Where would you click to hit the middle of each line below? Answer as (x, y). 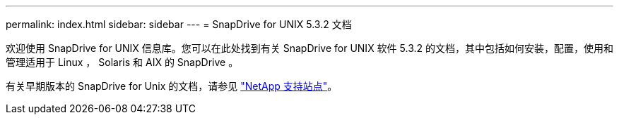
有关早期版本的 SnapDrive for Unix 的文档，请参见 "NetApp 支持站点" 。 (172, 86)
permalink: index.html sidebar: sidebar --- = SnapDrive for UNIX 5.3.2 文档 (179, 24)
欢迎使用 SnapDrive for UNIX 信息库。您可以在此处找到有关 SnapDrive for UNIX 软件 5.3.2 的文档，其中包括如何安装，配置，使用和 (309, 48)
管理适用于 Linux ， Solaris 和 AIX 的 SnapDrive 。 (122, 62)
